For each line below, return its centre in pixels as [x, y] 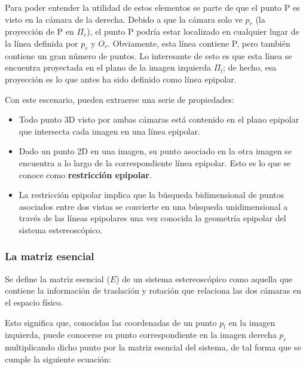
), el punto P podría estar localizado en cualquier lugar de [193, 31]
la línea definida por [42, 43]
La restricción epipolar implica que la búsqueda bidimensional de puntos [152, 195]
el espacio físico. [34, 302]
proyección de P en [39, 31]
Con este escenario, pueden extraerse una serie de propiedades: [120, 99]
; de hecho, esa [250, 67]
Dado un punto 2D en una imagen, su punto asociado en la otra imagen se [155, 151]
